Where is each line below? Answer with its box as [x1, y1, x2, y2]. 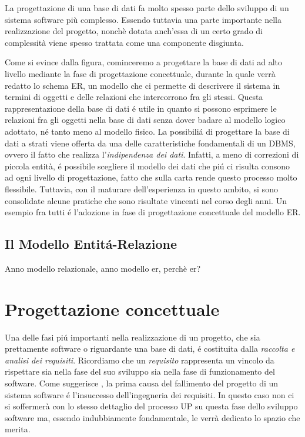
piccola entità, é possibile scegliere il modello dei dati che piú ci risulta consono [5, 159, 290, 172]
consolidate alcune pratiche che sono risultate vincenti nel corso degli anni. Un [5, 194, 287, 206]
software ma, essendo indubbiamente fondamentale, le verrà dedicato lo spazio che [5, 411, 300, 423]
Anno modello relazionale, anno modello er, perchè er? [5, 262, 201, 274]
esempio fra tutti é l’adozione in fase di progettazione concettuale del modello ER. [5, 206, 301, 218]
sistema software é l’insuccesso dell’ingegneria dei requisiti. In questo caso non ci [5, 388, 294, 401]
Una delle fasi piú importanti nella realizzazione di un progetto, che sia [5, 331, 260, 343]
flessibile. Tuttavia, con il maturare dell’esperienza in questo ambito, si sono [5, 182, 278, 195]
